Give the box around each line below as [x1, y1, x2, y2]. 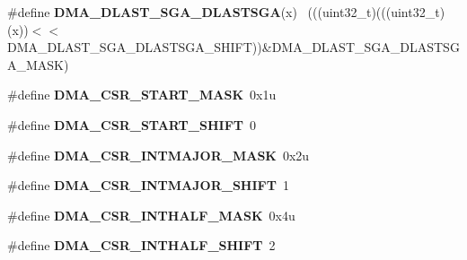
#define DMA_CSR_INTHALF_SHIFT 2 [7, 236, 276, 255]
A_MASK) [7, 55, 69, 74]
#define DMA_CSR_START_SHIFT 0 [7, 115, 256, 134]
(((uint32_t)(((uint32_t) [307, 3, 445, 21]
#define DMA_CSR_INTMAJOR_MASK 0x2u [7, 145, 310, 164]
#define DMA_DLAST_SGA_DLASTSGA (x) [7, 3, 297, 21]
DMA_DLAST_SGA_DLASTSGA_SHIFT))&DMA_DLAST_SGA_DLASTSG [7, 38, 460, 56]
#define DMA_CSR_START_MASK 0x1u [7, 85, 277, 104]
